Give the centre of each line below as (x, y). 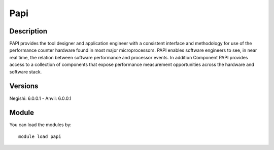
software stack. (26, 71)
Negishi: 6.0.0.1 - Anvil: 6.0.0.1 (40, 98)
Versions (24, 86)
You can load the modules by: (41, 125)
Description (28, 31)
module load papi (40, 136)
